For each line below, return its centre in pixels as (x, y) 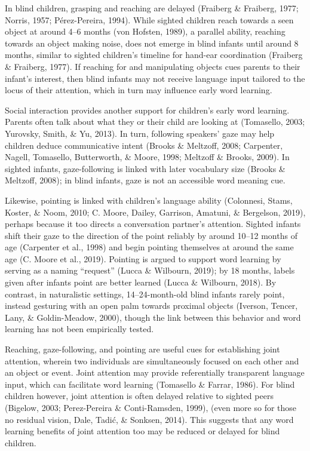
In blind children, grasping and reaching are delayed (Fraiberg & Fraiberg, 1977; (152, 8)
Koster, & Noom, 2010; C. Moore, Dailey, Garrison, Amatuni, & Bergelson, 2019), (155, 212)
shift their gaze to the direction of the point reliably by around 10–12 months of (151, 235)
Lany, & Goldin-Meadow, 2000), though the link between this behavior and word (153, 317)
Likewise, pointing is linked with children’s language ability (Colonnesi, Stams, (149, 200)
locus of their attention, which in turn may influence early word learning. (139, 90)
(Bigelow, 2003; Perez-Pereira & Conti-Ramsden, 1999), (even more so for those (151, 407)
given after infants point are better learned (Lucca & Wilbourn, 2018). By (141, 282)
